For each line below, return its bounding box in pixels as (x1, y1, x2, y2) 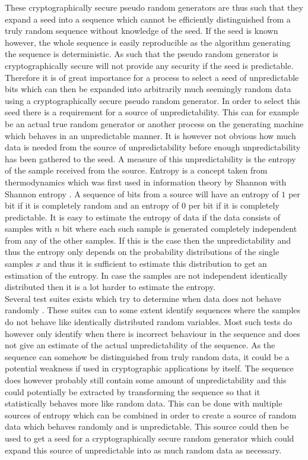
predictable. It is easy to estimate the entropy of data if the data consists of (5, 210, 281, 223)
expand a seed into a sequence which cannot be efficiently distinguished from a (5, 12, 291, 25)
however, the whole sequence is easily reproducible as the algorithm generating (5, 36, 291, 48)
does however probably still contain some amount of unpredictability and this (5, 374, 287, 386)
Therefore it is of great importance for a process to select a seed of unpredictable (5, 71, 299, 83)
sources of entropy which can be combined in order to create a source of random (5, 408, 297, 421)
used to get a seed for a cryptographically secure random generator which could (5, 431, 294, 444)
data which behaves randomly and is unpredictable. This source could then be (5, 420, 289, 433)
